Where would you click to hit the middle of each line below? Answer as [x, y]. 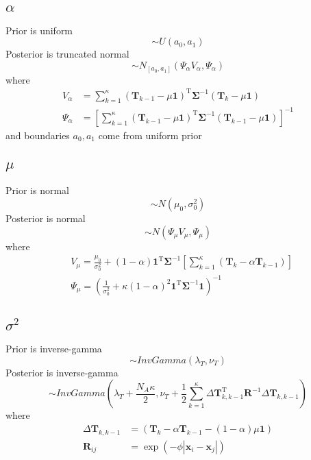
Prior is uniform [39, 30]
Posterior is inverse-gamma [62, 372]
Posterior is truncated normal [67, 54]
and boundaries [38, 135]
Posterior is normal [46, 218]
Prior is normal [37, 190]
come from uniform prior [150, 135]
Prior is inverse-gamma [54, 349]
